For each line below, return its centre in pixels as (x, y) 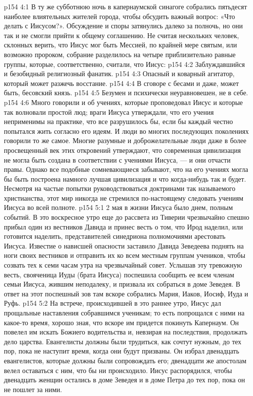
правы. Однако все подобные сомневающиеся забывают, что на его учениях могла (126, 169)
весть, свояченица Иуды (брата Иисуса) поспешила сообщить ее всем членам (119, 274)
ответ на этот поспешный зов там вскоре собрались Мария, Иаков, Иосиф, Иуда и (126, 293)
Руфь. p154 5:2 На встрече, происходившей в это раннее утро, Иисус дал (113, 303)
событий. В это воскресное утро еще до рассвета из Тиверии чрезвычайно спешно (127, 217)
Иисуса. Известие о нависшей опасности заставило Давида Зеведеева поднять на (124, 245)
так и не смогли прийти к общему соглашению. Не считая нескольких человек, (122, 35)
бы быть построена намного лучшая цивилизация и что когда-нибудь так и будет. (125, 178)
